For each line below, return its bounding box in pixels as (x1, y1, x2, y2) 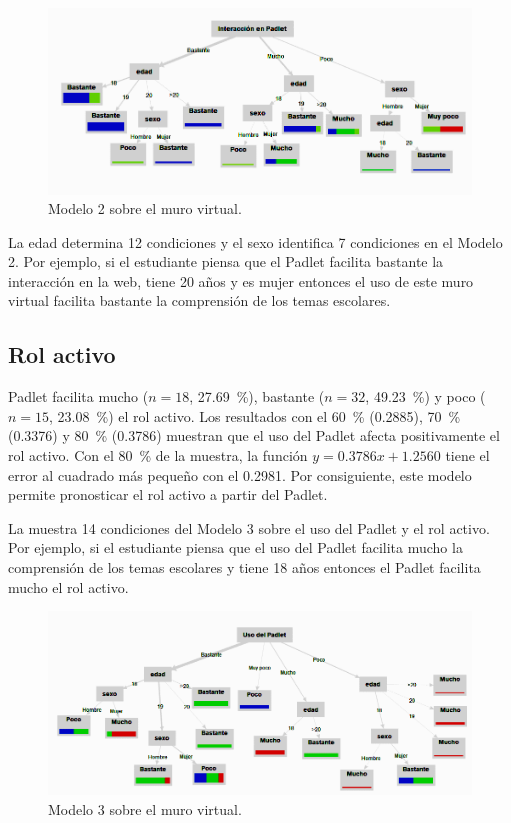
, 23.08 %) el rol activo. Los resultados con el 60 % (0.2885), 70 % (49, 405, 461, 426)
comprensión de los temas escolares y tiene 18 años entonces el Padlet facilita (8, 557, 481, 578)
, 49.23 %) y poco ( (365, 386, 486, 407)
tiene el (445, 445, 490, 466)
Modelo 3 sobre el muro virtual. (48, 798, 242, 819)
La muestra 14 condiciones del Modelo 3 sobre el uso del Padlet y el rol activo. (8, 517, 490, 538)
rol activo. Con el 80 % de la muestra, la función (8, 445, 308, 466)
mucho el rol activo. (8, 576, 129, 597)
